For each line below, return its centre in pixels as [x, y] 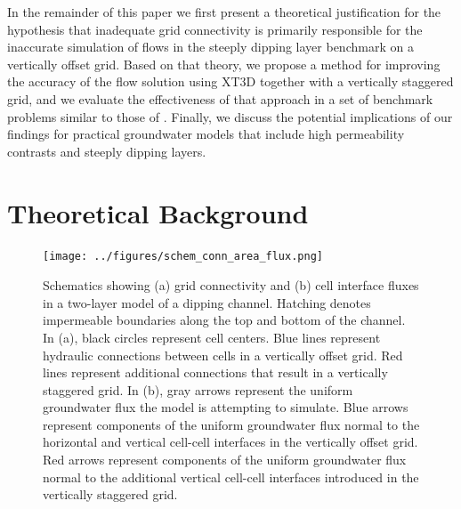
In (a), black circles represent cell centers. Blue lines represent [212, 337]
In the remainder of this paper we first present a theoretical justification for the [224, 12]
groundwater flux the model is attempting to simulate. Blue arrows [226, 407]
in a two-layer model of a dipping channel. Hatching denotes [207, 302]
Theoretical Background [158, 212]
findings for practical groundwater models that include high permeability [206, 134]
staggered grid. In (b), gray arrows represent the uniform [198, 389]
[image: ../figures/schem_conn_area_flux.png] [183, 257]
